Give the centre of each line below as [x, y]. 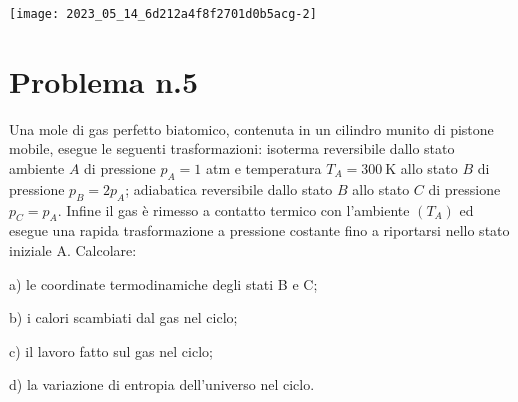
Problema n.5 [104, 80]
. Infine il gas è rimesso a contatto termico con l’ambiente [233, 209]
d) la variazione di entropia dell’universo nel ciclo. [162, 384]
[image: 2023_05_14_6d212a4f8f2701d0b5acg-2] [163, 14]
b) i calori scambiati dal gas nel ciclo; [123, 317]
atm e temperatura [263, 167]
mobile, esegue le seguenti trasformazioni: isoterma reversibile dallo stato [232, 148]
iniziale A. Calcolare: [73, 249]
